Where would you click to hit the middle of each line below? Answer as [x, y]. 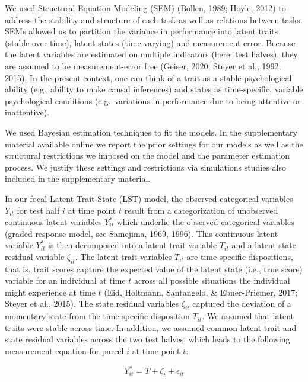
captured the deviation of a [242, 304]
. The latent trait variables [123, 256]
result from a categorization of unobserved [201, 210]
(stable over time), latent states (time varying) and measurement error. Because [150, 42]
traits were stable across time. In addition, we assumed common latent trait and [151, 327]
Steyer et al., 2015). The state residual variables [92, 304]
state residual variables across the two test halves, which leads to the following [147, 339]
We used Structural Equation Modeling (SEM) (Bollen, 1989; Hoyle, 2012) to [145, 8]
